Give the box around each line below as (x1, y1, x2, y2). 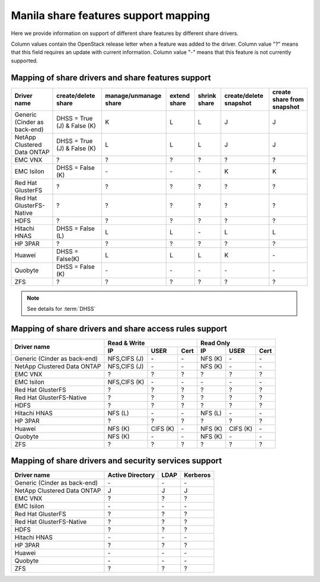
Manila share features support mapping (11, 9, 210, 22)
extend (169, 91, 190, 100)
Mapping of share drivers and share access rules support (11, 323, 228, 333)
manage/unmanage (105, 91, 162, 100)
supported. (11, 57, 38, 64)
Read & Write (107, 339, 145, 347)
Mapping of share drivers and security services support (11, 456, 222, 466)
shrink (197, 91, 216, 100)
